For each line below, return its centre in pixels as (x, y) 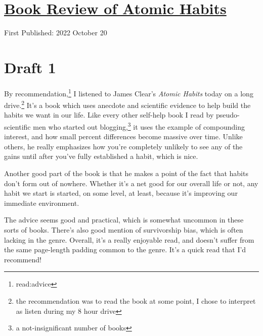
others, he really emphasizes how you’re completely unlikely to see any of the (123, 146)
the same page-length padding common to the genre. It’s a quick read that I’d (125, 249)
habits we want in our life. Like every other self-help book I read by (109, 115)
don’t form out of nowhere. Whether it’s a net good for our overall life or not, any (131, 183)
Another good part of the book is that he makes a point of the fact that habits (126, 173)
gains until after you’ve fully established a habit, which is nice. (101, 156)
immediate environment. (42, 203)
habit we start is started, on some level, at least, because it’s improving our (121, 193)
